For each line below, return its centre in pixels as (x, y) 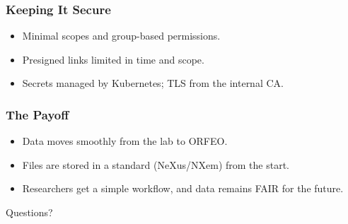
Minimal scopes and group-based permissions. (121, 36)
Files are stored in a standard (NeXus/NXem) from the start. (156, 164)
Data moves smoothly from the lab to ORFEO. (125, 141)
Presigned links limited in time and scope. (113, 59)
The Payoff (37, 114)
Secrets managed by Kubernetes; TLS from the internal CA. (153, 83)
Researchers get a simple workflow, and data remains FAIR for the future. (183, 188)
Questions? (29, 212)
